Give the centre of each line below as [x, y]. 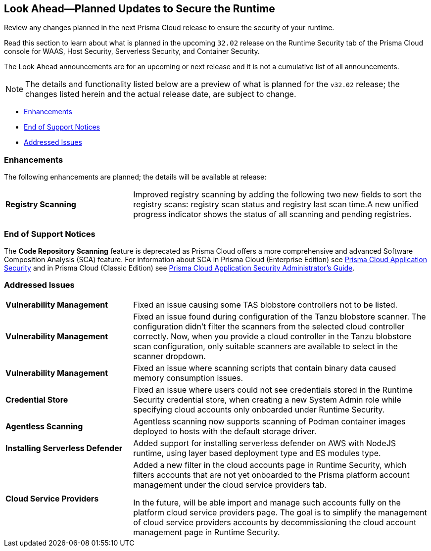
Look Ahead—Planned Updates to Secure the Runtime [140, 9]
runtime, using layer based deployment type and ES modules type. [257, 453]
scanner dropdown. [169, 356]
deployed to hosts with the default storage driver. [225, 431]
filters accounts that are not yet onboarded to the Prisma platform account [271, 475]
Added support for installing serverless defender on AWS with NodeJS [265, 443]
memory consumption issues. [188, 378]
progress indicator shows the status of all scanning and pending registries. [272, 214]
